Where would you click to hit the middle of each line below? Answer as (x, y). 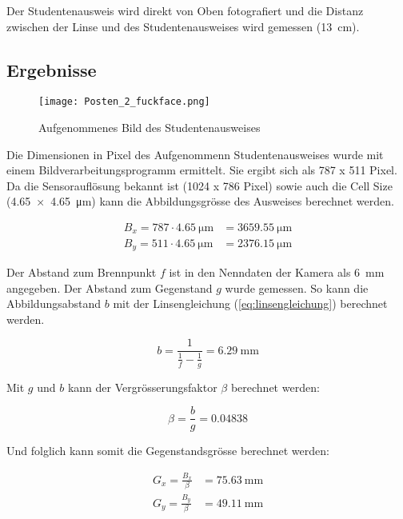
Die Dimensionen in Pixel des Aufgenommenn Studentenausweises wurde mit (195, 154)
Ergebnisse (52, 69)
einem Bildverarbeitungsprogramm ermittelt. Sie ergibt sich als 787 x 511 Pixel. (202, 170)
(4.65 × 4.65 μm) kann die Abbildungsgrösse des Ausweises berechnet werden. (200, 201)
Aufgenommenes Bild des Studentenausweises (150, 128)
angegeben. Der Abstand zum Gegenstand (110, 287)
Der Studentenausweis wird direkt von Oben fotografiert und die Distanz (185, 10)
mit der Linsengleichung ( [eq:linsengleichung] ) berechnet (250, 303)
